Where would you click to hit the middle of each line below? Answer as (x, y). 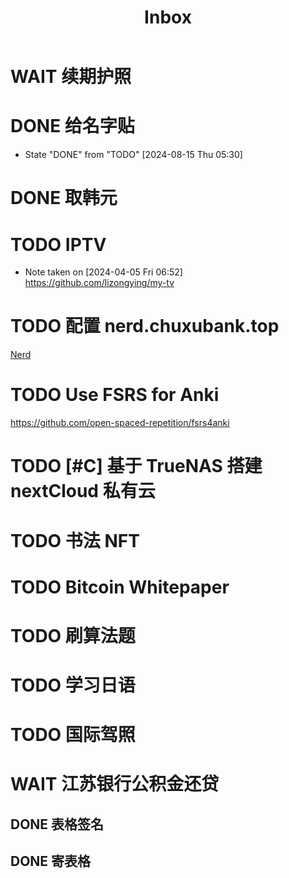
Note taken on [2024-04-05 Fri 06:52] (103, 272)
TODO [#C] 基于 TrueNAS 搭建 (136, 466)
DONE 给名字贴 (72, 126)
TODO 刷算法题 (73, 635)
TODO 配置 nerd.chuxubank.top (145, 326)
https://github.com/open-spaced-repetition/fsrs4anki (120, 423)
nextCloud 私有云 (83, 491)
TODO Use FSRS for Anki (115, 395)
